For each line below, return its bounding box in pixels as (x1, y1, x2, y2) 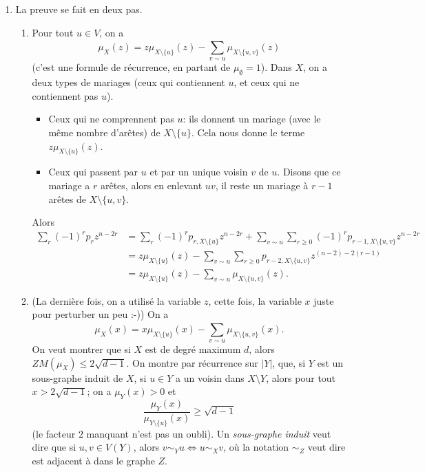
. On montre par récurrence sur (126, 355, 258, 369)
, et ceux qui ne (234, 75, 300, 89)
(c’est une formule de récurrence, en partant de (32, 60, 231, 74)
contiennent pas (32, 88, 99, 103)
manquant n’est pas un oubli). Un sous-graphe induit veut (86, 426, 331, 440)
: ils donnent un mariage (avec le (183, 111, 321, 126)
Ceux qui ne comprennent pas (48, 111, 174, 126)
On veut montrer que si (32, 342, 131, 356)
